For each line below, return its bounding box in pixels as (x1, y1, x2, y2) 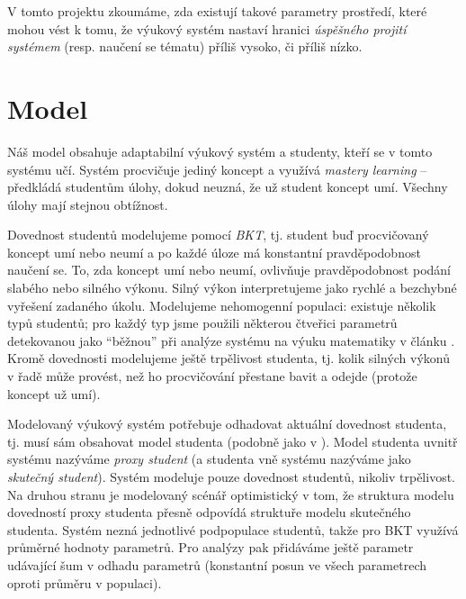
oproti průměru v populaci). (7, 573, 162, 592)
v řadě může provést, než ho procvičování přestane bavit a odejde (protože (7, 367, 417, 386)
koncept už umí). (7, 384, 101, 403)
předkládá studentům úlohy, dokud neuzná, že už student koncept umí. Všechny (7, 177, 448, 196)
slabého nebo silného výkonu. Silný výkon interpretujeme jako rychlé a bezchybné (7, 278, 457, 297)
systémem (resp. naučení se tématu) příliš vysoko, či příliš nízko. (7, 37, 363, 56)
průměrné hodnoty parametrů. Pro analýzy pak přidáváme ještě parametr (7, 538, 414, 557)
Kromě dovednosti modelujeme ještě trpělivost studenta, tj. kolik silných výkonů (7, 349, 451, 368)
